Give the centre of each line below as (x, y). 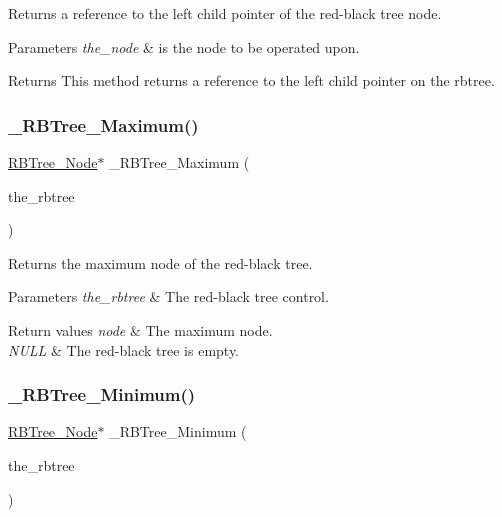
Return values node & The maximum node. (140, 329)
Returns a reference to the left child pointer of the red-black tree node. (225, 13)
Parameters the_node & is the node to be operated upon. (184, 46)
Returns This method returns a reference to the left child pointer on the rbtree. (251, 80)
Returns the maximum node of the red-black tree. (160, 262)
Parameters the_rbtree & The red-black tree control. (168, 296)
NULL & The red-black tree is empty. (124, 349)
